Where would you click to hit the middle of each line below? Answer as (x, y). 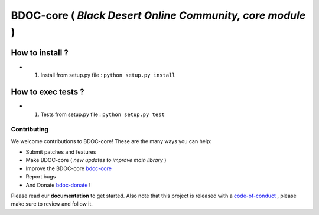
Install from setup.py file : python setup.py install (108, 75)
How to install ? (40, 53)
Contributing (30, 130)
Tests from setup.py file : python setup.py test (102, 114)
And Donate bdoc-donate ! (58, 185)
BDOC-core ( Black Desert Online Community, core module (158, 15)
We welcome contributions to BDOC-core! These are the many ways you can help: (111, 141)
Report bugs (41, 177)
